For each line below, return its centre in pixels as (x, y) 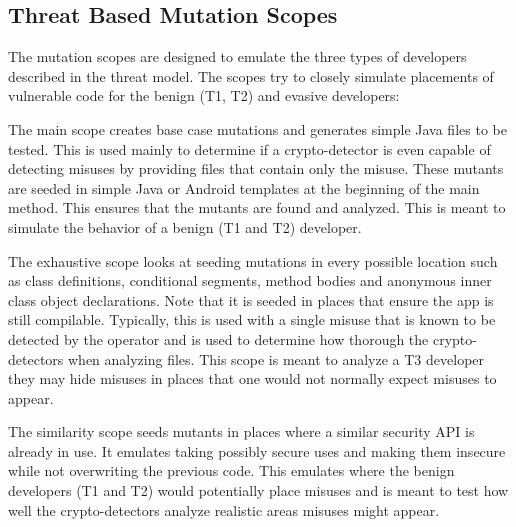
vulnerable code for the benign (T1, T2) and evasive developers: (204, 95)
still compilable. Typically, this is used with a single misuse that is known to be (252, 319)
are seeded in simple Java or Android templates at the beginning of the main (244, 187)
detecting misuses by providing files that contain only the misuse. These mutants (256, 168)
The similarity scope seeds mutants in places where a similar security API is (241, 431)
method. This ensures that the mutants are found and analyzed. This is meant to (257, 207)
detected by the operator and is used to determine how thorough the (218, 338)
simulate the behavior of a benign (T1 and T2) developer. (185, 226)
